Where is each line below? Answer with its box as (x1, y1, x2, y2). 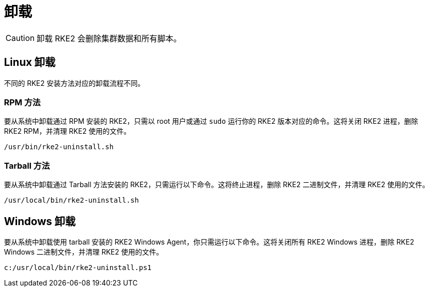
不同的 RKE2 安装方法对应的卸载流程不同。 (4, 78, 145, 87)
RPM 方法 (4, 97, 41, 107)
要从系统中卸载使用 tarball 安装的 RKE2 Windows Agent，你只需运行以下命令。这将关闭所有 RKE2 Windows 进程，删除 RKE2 (4, 237, 414, 246)
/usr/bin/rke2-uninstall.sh (4, 143, 114, 151)
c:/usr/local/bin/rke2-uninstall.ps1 (4, 263, 152, 272)
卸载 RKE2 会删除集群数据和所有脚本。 (36, 33, 181, 43)
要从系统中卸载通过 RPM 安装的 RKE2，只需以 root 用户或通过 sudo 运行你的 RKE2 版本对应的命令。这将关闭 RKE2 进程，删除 (4, 117, 418, 126)
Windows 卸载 (4, 215, 75, 228)
